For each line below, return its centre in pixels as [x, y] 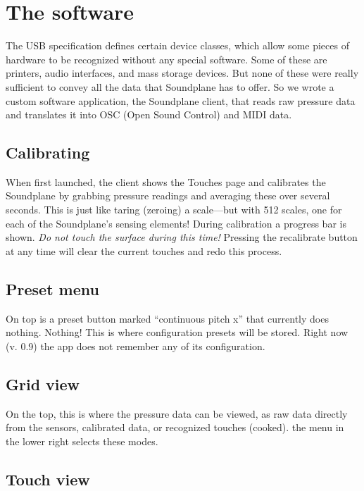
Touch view [48, 479]
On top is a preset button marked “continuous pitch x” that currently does [167, 318]
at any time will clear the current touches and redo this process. [144, 250]
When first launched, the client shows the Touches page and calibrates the [166, 181]
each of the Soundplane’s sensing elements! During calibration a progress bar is [176, 223]
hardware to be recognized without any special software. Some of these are [167, 59]
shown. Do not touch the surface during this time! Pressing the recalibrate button [182, 237]
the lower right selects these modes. [82, 441]
